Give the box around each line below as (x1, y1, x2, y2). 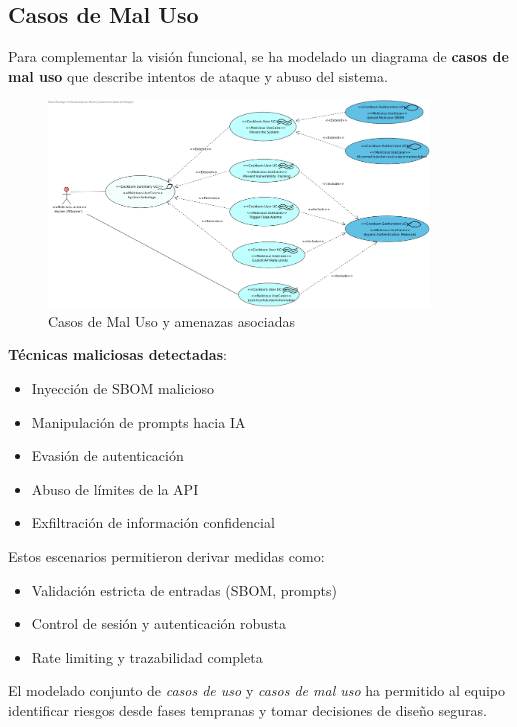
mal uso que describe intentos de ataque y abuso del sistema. (8, 65, 388, 86)
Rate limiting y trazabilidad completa (31, 646, 263, 667)
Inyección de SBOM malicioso (31, 377, 215, 398)
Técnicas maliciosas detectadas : (8, 344, 227, 365)
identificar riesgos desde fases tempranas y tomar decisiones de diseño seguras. (8, 699, 487, 720)
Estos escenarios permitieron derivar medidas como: (8, 545, 325, 566)
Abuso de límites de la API (31, 478, 199, 499)
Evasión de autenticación (31, 445, 184, 466)
